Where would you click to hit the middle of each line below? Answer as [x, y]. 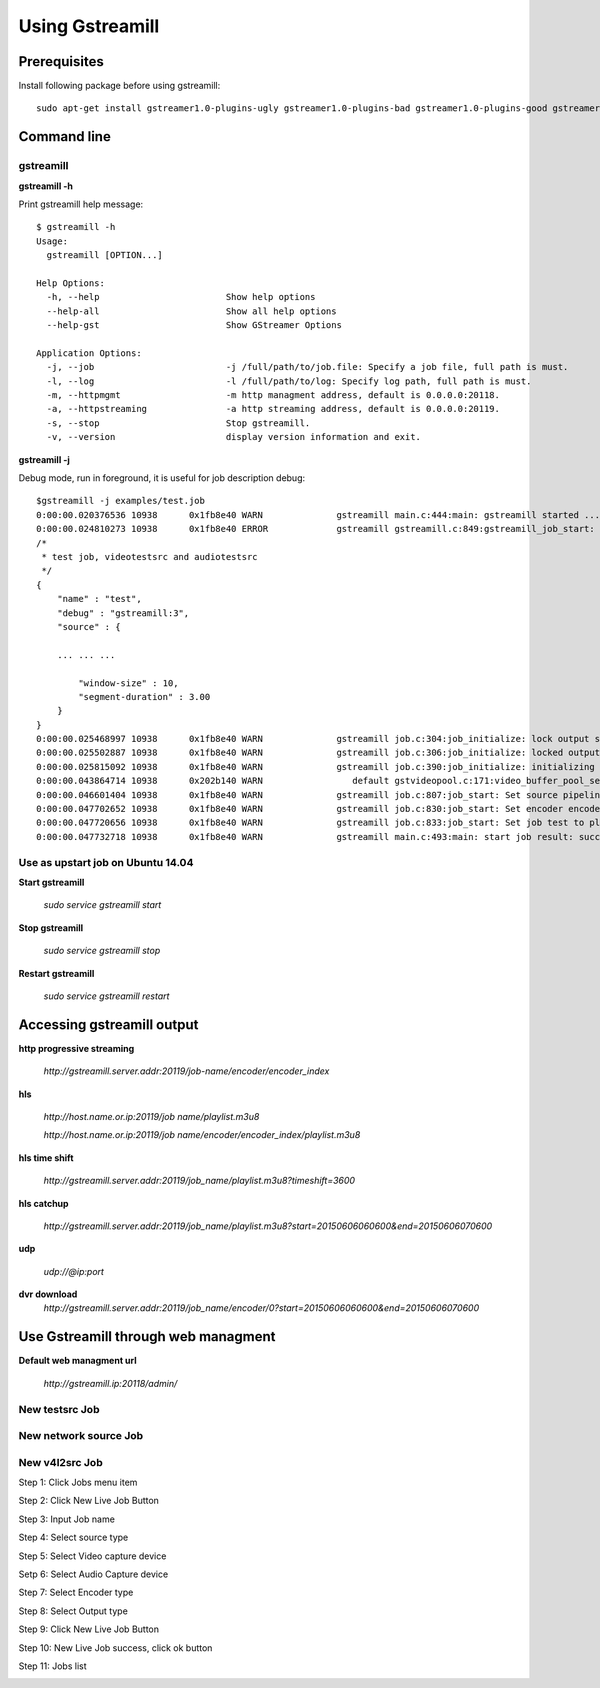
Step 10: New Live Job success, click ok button [115, 1647]
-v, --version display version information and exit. [234, 437]
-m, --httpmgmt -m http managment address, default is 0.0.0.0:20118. [273, 395]
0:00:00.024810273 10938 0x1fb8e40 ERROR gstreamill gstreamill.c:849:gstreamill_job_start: [315, 529]
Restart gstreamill [56, 973]
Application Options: [89, 353]
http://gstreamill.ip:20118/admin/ [110, 1383]
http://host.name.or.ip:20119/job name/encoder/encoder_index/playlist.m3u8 [202, 1135]
